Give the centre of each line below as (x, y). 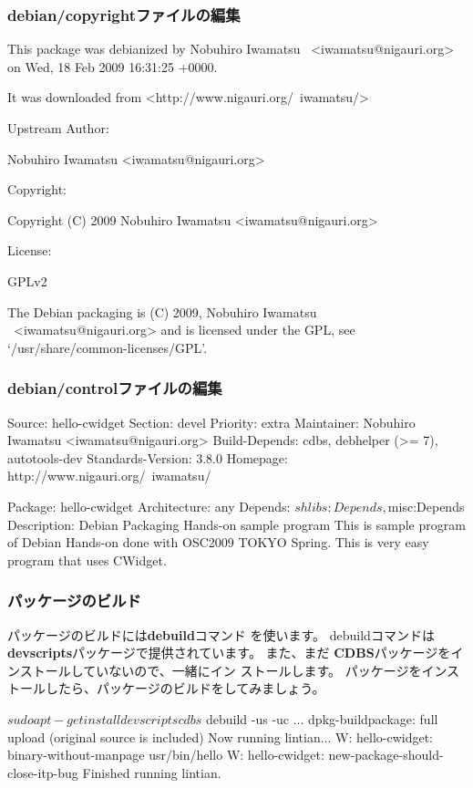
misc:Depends (426, 506)
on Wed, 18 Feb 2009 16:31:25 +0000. (113, 66)
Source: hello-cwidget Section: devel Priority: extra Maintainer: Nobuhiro (211, 422)
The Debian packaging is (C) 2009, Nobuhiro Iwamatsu (162, 311)
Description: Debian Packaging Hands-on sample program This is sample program (236, 524)
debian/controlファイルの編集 (115, 388)
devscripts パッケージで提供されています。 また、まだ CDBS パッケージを (229, 653)
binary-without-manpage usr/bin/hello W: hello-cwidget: (166, 755)
